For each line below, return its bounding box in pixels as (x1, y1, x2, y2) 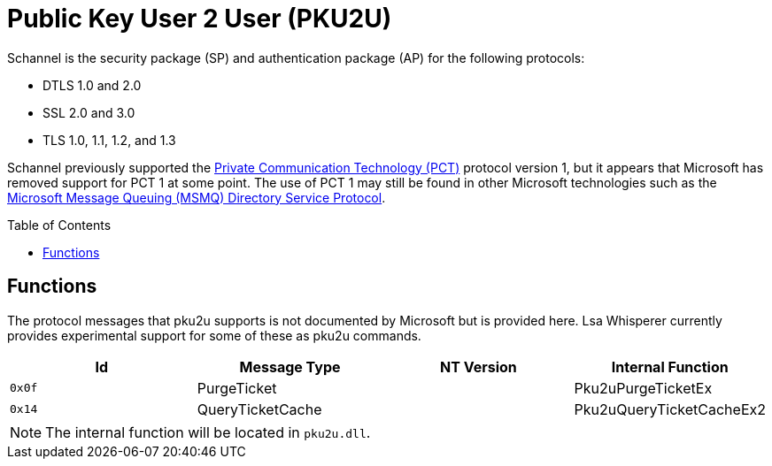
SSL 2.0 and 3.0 (42, 104, 135, 120)
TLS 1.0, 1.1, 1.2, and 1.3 (42, 132, 176, 148)
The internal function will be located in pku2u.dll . (45, 423, 371, 441)
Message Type (239, 357, 341, 376)
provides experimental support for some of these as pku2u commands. (7, 327, 421, 343)
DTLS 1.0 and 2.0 (42, 77, 142, 93)
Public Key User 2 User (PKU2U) (7, 4, 392, 34)
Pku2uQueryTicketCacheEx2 (574, 400, 766, 418)
